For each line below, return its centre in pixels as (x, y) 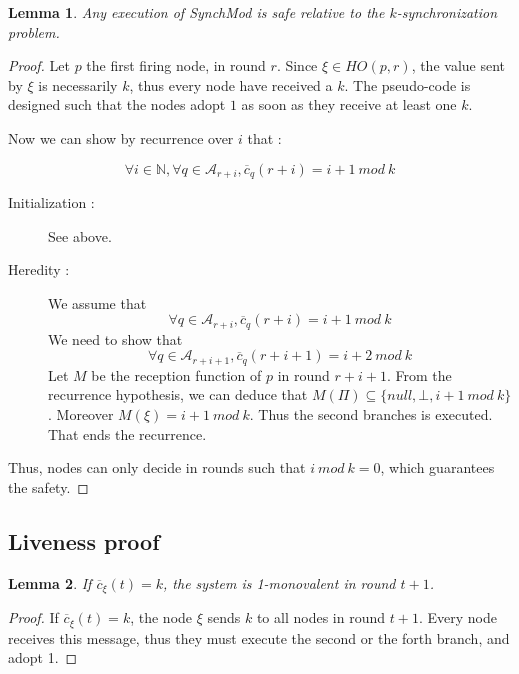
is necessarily (78, 84)
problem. (34, 31)
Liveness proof (84, 540)
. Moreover (81, 414)
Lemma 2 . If (50, 582)
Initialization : (51, 202)
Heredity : (39, 269)
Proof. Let (39, 65)
